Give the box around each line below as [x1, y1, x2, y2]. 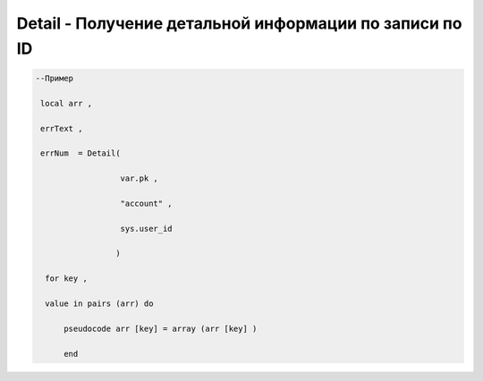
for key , [45, 274, 89, 284]
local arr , [40, 98, 93, 108]
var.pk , [120, 174, 158, 183]
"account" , [120, 198, 174, 208]
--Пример [35, 72, 74, 83]
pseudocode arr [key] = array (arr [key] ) [64, 323, 258, 334]
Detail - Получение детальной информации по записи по [16, 13, 462, 33]
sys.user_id [120, 224, 174, 233]
